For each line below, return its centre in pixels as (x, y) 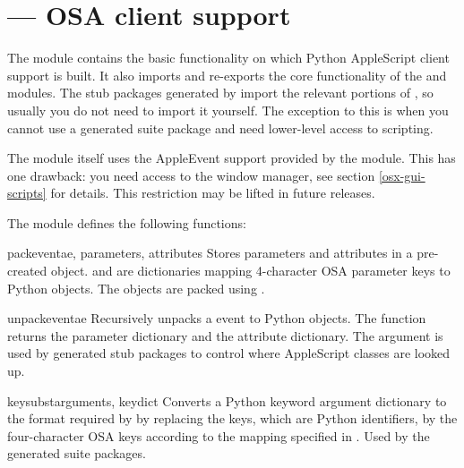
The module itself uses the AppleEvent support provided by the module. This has (232, 158)
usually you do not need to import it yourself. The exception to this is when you (228, 110)
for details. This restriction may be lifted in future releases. (213, 193)
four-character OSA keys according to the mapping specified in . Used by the (219, 435)
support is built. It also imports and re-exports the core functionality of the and (227, 75)
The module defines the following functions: (127, 222)
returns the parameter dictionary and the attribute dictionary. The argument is (225, 335)
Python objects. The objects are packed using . (136, 288)
